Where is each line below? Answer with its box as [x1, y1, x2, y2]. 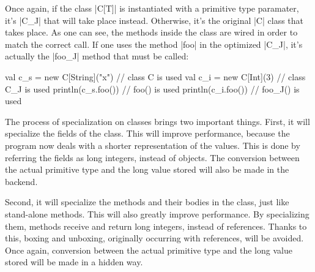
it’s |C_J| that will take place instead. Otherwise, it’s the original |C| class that [5, 13, 303, 26]
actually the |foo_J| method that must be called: [5, 50, 189, 62]
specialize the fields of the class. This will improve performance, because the [5, 127, 290, 140]
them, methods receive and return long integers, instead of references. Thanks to [5, 219, 307, 232]
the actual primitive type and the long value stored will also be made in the [5, 163, 289, 176]
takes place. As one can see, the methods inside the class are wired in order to [5, 26, 298, 39]
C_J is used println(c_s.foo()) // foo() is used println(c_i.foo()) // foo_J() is [5, 82, 300, 95]
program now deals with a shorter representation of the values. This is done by [5, 138, 300, 151]
